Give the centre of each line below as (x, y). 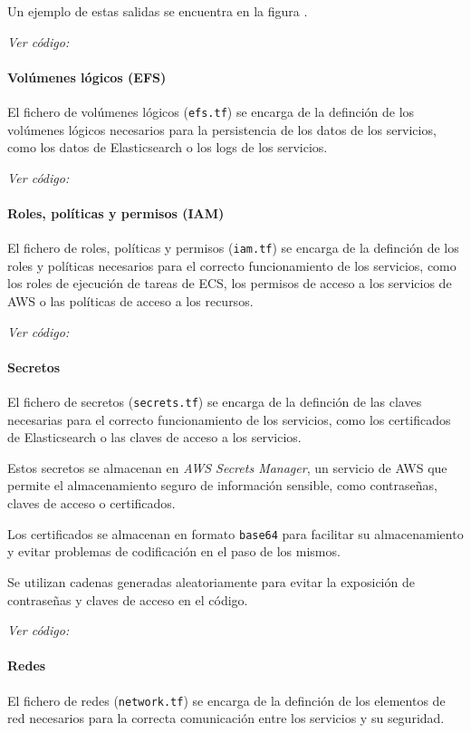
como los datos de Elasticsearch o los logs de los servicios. (168, 147)
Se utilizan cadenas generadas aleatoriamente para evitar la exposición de (211, 581)
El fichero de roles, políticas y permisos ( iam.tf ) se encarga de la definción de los (233, 248)
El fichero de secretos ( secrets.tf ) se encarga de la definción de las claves (215, 402)
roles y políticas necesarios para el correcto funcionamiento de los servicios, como (232, 265)
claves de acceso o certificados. (91, 503)
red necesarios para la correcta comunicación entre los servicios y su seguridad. (226, 718)
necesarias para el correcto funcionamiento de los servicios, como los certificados (229, 419)
